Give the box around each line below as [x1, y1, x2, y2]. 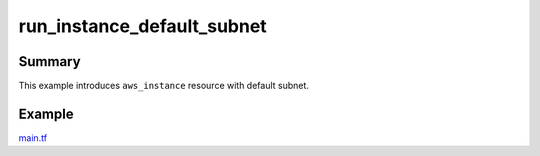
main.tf [18, 131, 48, 144]
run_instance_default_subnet [18, 15, 267, 37]
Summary [18, 53, 81, 70]
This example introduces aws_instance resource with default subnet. [18, 80, 310, 92]
